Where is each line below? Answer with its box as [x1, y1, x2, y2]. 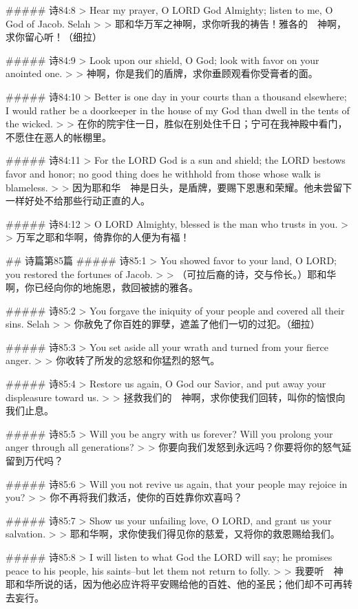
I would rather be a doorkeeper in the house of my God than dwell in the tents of [6, 103, 350, 117]
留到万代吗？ [6, 453, 63, 468]
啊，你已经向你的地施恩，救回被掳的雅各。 [6, 280, 198, 295]
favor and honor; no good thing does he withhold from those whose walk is [6, 166, 321, 180]
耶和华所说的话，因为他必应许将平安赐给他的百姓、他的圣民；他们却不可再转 [6, 577, 352, 591]
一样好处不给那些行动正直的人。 [6, 193, 150, 208]
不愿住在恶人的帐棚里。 [6, 129, 112, 144]
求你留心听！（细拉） [6, 30, 102, 44]
